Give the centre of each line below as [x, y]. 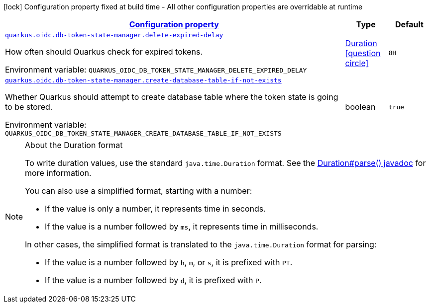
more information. [58, 173]
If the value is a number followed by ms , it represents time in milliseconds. [182, 227]
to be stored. [29, 107]
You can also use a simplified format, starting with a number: [139, 191]
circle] [357, 63]
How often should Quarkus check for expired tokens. [104, 52]
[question [363, 53]
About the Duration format [74, 145]
